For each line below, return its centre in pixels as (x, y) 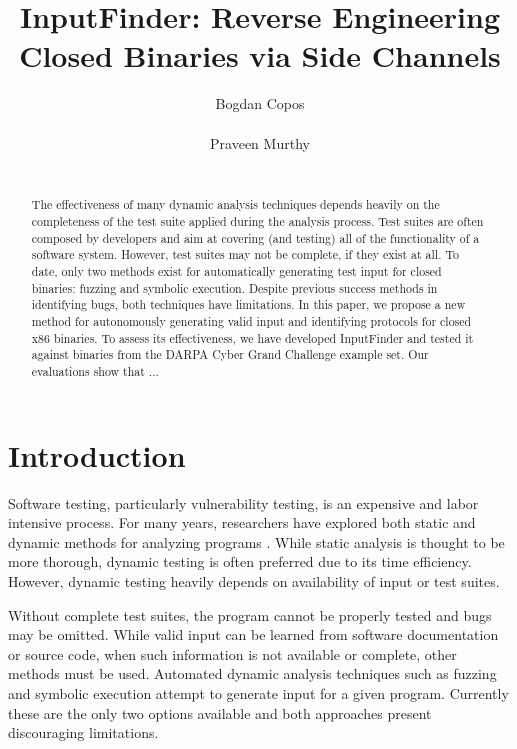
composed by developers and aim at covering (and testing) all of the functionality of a (255, 237)
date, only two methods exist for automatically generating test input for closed (236, 271)
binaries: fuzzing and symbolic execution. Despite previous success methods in (234, 287)
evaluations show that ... (95, 371)
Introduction (97, 454)
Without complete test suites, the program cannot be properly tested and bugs (250, 614)
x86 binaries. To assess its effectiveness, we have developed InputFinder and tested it (252, 337)
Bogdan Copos (260, 103)
